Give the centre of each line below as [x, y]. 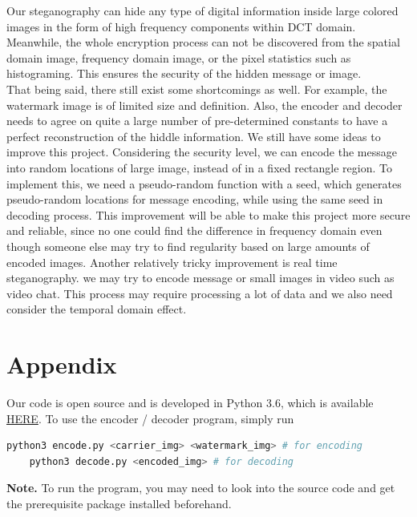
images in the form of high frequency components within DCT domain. [181, 26]
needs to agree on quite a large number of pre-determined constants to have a [197, 121]
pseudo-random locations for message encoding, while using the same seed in [195, 199]
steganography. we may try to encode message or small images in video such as [200, 278]
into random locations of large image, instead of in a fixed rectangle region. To [199, 167]
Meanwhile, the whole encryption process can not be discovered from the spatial [203, 42]
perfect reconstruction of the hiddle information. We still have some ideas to [194, 136]
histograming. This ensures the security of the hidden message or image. [184, 73]
